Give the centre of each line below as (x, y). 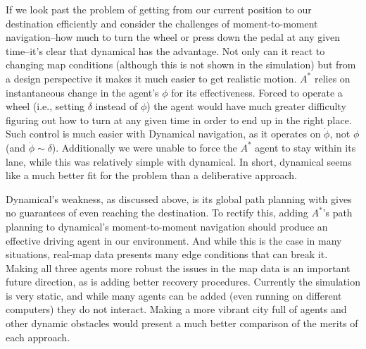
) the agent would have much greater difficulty (246, 106)
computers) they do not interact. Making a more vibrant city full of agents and (176, 309)
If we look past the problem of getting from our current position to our (159, 9)
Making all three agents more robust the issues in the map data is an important (178, 268)
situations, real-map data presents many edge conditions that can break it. (167, 254)
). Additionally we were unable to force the (144, 147)
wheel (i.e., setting (45, 106)
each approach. (38, 337)
